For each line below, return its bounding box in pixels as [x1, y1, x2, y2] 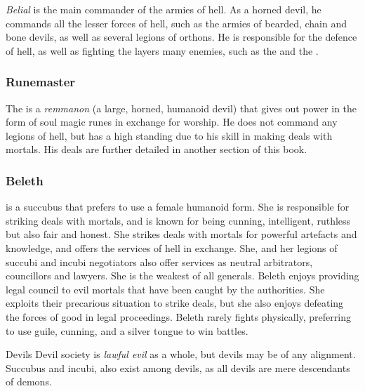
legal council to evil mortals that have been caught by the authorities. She [6, 281, 325, 296]
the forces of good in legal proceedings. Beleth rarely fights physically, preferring [6, 309, 351, 324]
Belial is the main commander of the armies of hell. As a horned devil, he [6, 2, 321, 16]
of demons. [6, 374, 52, 389]
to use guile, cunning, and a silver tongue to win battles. [6, 323, 248, 338]
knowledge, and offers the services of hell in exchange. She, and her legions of [6, 240, 338, 255]
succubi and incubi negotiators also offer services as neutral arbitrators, [6, 254, 313, 269]
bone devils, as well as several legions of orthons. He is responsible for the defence [6, 29, 357, 44]
